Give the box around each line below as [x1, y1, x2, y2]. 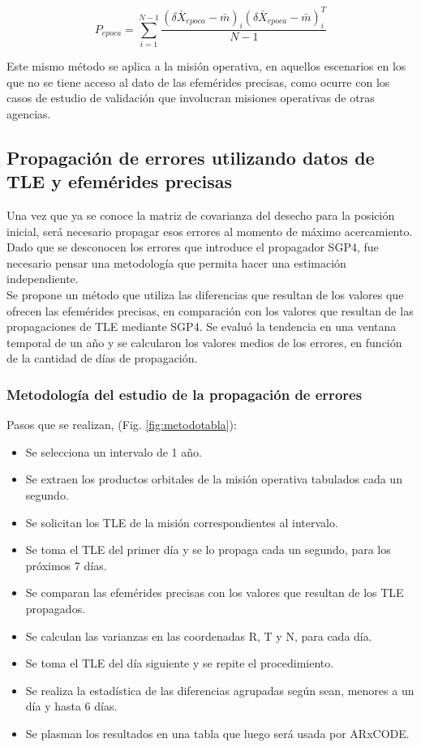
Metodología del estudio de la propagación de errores [6, 384, 363, 404]
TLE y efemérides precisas [6, 169, 233, 194]
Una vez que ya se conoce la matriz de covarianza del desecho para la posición [6, 207, 395, 224]
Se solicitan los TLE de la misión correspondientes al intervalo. [25, 513, 338, 530]
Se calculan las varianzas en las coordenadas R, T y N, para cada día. [25, 627, 372, 644]
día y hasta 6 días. [25, 698, 118, 715]
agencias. [6, 105, 51, 122]
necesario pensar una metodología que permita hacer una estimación [6, 254, 346, 271]
